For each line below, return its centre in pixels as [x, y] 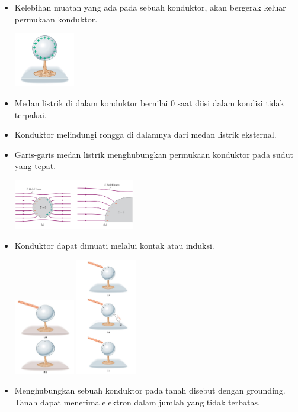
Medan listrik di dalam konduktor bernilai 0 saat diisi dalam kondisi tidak [149, 103]
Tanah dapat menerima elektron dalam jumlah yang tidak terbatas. [137, 402]
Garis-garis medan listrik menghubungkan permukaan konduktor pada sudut [154, 154]
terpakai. [31, 114]
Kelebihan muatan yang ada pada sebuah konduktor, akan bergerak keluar [150, 7]
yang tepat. [35, 166]
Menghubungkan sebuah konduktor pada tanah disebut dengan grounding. [150, 390]
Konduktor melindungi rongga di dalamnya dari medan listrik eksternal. [145, 134]
